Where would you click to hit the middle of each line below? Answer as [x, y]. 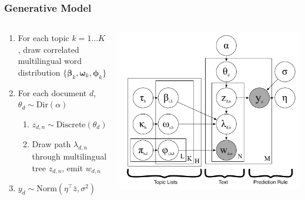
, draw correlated [48, 49]
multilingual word [50, 61]
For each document [52, 92]
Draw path [51, 144]
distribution [39, 72]
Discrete [71, 125]
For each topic [43, 38]
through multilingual [69, 156]
